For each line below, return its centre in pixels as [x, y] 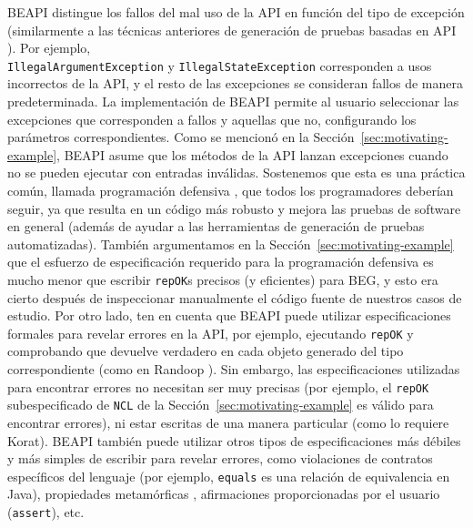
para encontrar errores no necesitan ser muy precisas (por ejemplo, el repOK [218, 386]
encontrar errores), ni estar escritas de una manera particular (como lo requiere [228, 422]
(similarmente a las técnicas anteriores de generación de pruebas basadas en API [232, 30]
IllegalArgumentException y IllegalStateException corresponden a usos [220, 65]
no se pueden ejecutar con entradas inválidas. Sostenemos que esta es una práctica [236, 173]
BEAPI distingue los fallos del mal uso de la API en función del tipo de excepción [236, 12]
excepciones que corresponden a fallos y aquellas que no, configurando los [212, 119]
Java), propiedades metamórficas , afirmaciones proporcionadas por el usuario [224, 494]
